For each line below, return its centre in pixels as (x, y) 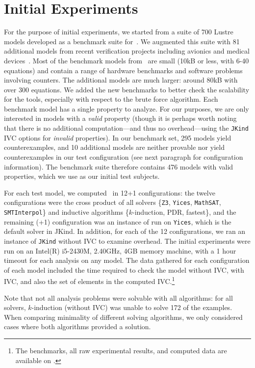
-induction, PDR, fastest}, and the (184, 212)
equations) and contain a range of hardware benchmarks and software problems (123, 70)
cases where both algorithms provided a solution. (77, 326)
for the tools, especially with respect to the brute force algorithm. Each (111, 99)
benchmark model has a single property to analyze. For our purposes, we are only (127, 108)
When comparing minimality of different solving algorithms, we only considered (123, 317)
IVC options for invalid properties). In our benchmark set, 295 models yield (118, 137)
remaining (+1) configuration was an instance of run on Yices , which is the (118, 221)
